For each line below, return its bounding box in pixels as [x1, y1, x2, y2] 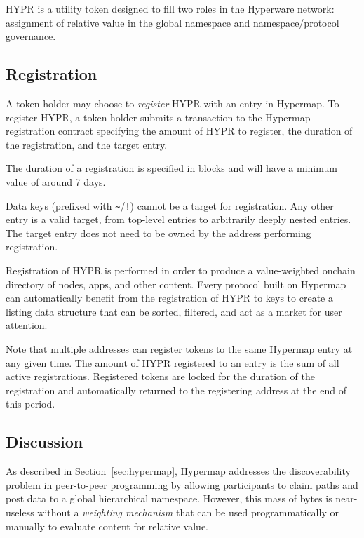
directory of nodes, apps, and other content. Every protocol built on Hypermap [6, 276, 346, 291]
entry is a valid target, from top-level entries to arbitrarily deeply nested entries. [6, 212, 351, 227]
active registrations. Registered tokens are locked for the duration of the [6, 369, 315, 384]
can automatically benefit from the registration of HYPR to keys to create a [6, 290, 333, 305]
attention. [6, 318, 48, 332]
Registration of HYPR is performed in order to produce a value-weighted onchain [6, 262, 356, 277]
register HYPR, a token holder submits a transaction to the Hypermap [6, 109, 311, 124]
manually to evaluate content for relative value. [6, 518, 209, 533]
